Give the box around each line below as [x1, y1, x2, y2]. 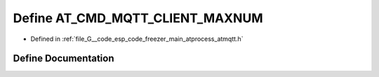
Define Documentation [13, 53, 114, 65]
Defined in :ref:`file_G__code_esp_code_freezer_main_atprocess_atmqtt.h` [30, 35, 244, 43]
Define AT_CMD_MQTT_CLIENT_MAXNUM [13, 10, 263, 26]
